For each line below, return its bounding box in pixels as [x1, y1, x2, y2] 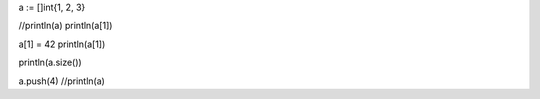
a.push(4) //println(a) [18, 75, 105, 87]
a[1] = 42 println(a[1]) [18, 38, 106, 50]
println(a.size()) [18, 56, 82, 69]
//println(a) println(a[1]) [18, 20, 113, 32]
